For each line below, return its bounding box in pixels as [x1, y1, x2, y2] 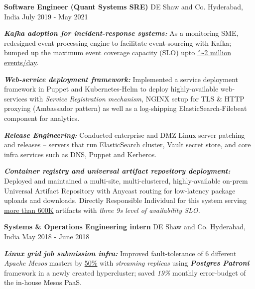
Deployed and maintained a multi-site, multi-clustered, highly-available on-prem [4, 175, 248, 186]
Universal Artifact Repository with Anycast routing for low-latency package [4, 185, 236, 195]
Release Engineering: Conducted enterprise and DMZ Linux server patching [4, 129, 245, 140]
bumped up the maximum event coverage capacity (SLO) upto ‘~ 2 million [4, 47, 231, 58]
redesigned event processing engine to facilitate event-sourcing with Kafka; [4, 37, 232, 48]
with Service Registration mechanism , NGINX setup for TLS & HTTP [29, 93, 245, 103]
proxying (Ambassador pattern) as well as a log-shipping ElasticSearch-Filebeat [4, 103, 247, 113]
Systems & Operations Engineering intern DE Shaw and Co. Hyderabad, [4, 221, 246, 232]
